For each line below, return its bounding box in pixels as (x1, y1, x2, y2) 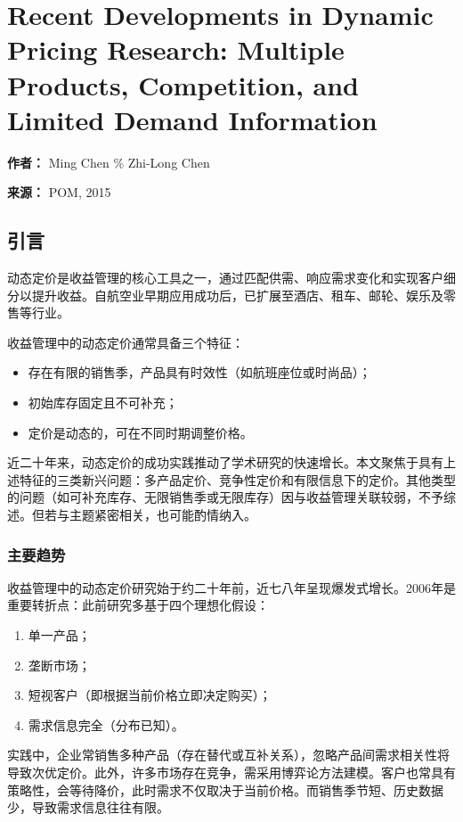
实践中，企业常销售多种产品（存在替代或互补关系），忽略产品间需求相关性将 (7, 745, 450, 764)
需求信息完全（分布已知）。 (28, 715, 184, 734)
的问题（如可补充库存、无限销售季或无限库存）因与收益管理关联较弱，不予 (7, 488, 443, 506)
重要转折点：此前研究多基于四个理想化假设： (7, 596, 269, 614)
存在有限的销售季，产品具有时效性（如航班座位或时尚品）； (28, 363, 371, 382)
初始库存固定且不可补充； (28, 393, 178, 412)
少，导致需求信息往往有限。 (7, 798, 169, 817)
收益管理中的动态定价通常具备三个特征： (7, 333, 244, 351)
